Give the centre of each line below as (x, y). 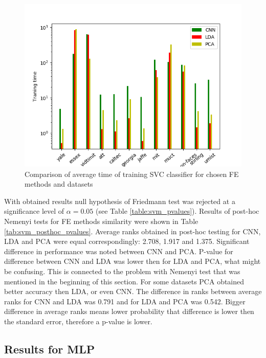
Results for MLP (50, 349)
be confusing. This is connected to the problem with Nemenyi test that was (122, 271)
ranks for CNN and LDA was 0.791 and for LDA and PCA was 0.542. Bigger (125, 301)
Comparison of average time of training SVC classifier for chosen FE (132, 174)
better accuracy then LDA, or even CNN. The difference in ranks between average (133, 291)
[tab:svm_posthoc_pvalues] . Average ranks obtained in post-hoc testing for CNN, (132, 231)
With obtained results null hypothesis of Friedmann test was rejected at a (120, 201)
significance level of (34, 211)
